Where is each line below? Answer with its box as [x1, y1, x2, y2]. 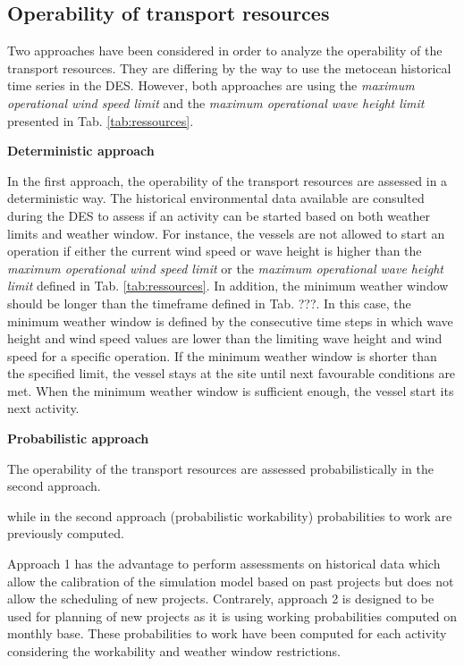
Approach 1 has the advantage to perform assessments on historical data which [7, 554, 441, 573]
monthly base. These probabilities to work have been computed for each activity [7, 624, 447, 643]
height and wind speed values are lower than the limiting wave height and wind [7, 329, 443, 348]
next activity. [7, 399, 80, 417]
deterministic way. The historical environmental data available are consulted [7, 189, 425, 207]
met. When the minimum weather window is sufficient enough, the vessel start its [7, 381, 454, 400]
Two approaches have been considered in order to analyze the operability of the [7, 41, 443, 60]
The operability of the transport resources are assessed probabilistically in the [7, 459, 434, 477]
